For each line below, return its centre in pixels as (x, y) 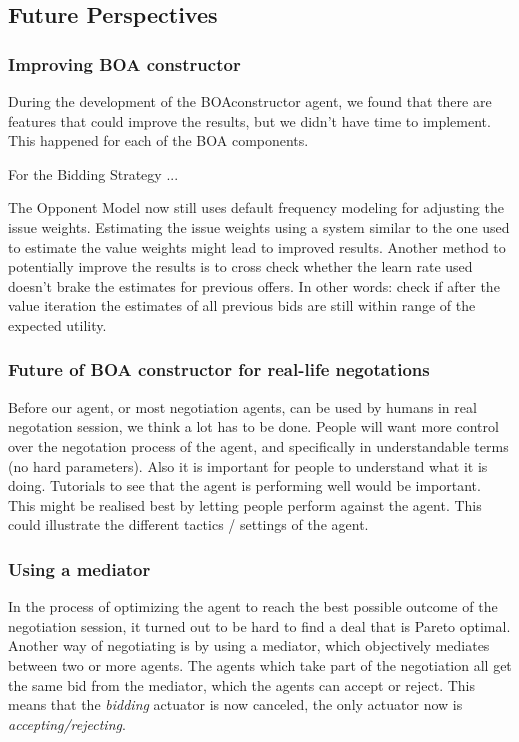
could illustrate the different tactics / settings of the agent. (188, 524)
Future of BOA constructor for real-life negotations (219, 369)
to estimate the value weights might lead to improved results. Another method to (257, 246)
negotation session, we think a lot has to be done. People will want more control (253, 426)
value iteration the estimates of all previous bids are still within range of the (242, 305)
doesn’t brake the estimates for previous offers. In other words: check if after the (254, 285)
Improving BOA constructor (124, 63)
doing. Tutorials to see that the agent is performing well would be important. (244, 485)
